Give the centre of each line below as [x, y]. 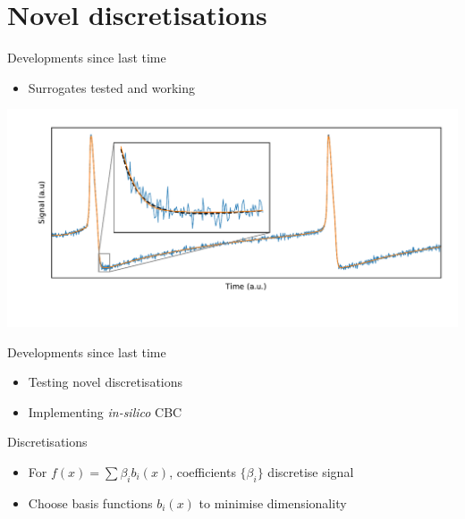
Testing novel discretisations [106, 382]
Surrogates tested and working [111, 87]
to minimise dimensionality [273, 502]
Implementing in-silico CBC [105, 411]
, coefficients [203, 471]
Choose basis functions [90, 502]
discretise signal [311, 471]
